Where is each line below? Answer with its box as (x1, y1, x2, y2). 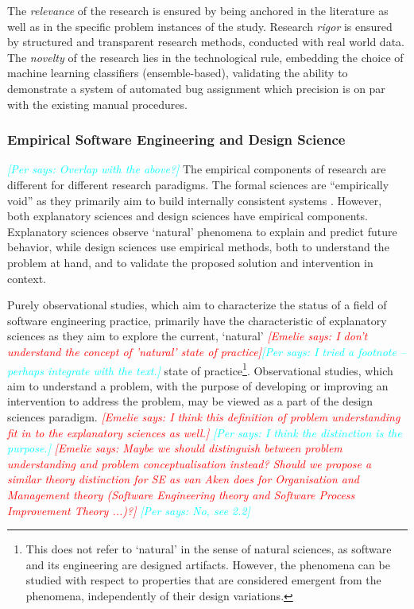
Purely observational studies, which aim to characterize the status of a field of (7, 297, 387, 313)
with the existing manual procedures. (7, 95, 188, 112)
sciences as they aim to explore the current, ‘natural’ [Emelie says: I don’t (7, 328, 368, 344)
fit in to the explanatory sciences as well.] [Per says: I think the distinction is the (7, 424, 402, 440)
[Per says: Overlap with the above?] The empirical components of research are (7, 161, 386, 177)
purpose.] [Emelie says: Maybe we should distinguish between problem (7, 440, 342, 456)
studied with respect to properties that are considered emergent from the (25, 572, 381, 588)
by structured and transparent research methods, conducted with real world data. (7, 33, 404, 50)
